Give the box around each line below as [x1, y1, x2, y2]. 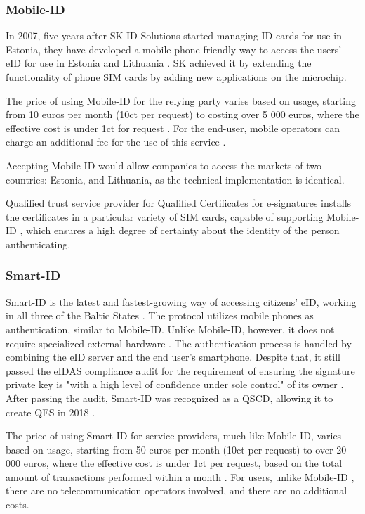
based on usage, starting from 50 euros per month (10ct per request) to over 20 [6, 442, 347, 456]
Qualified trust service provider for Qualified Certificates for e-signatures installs [6, 195, 352, 210]
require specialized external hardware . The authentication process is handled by [6, 335, 352, 350]
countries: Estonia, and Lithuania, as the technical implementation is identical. [6, 172, 345, 186]
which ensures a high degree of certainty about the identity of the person [25, 223, 340, 238]
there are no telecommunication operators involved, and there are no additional [6, 483, 347, 498]
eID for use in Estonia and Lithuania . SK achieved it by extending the [6, 56, 312, 70]
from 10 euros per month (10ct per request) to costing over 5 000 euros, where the [6, 107, 359, 122]
